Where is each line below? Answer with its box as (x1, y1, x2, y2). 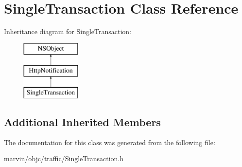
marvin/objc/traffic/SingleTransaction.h (4, 153, 124, 164)
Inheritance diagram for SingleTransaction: (4, 26, 131, 37)
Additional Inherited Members (4, 114, 161, 130)
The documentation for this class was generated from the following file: (4, 137, 215, 147)
